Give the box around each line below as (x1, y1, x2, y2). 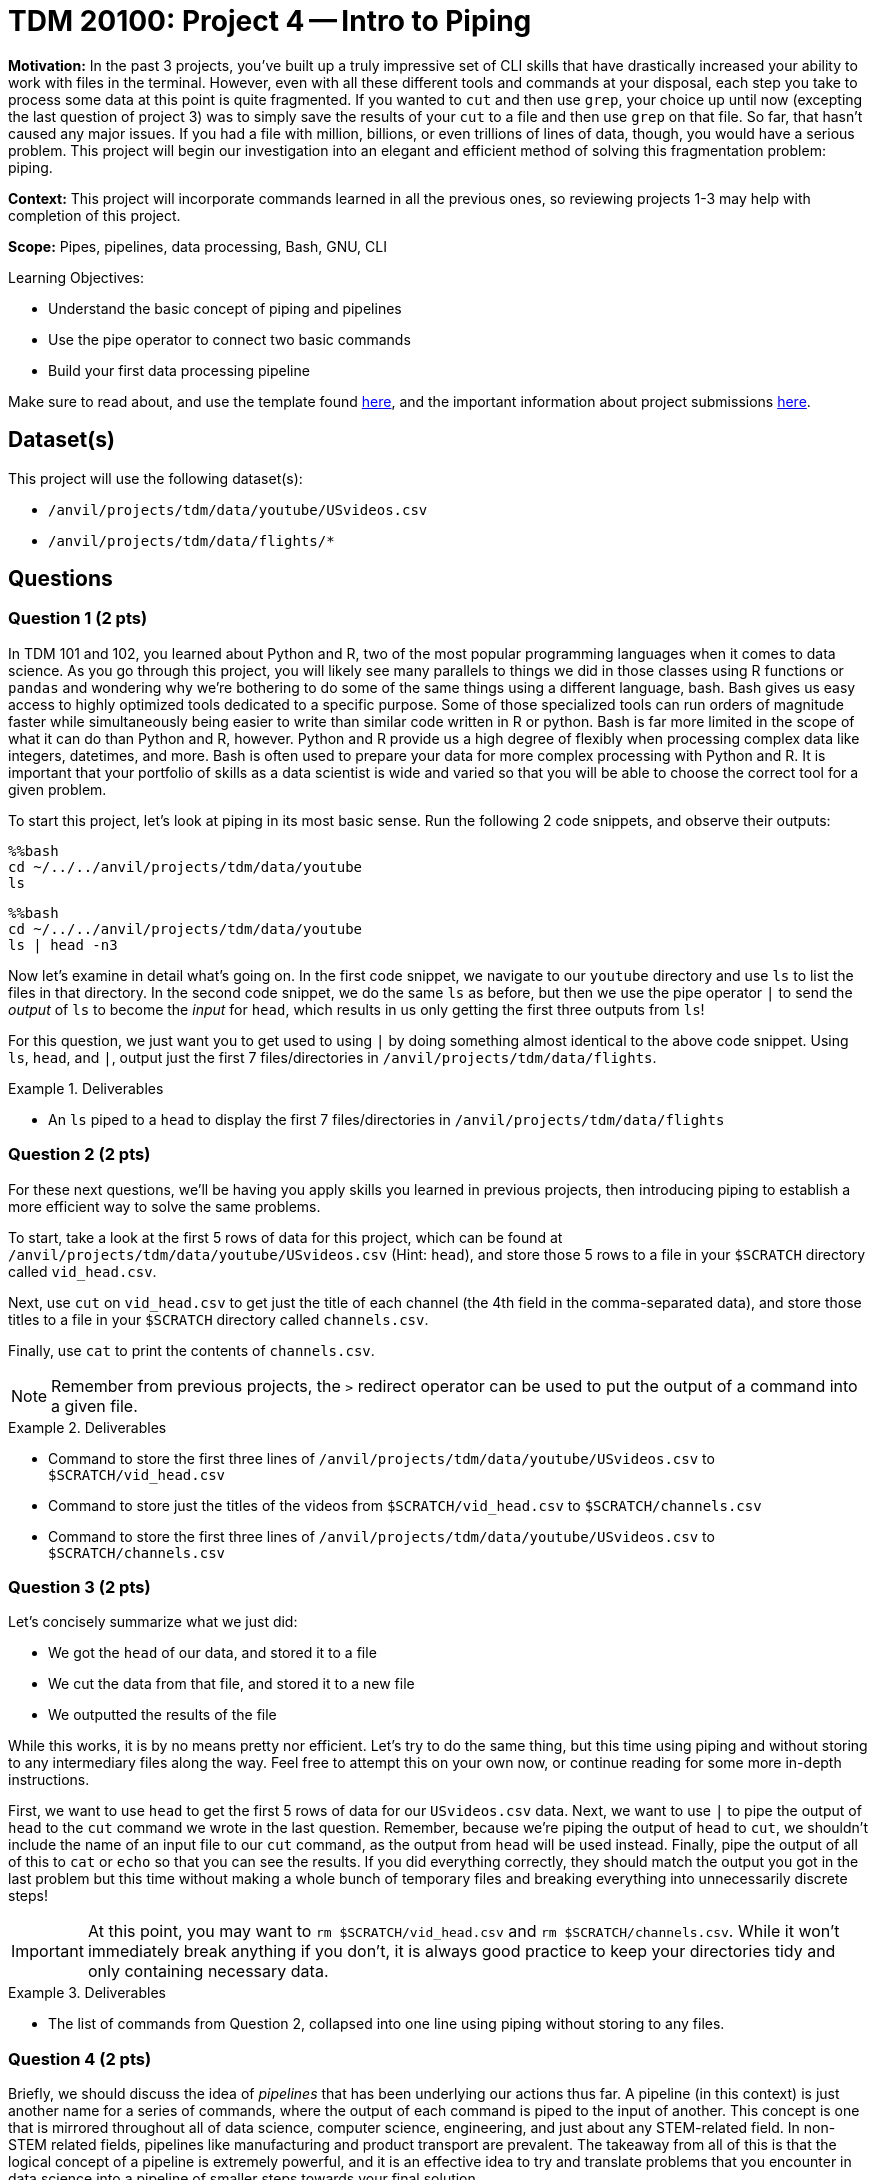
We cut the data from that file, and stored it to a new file (48, 1675, 415, 1693)
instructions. (8, 1771, 90, 1789)
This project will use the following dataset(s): (8, 469, 303, 487)
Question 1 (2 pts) (8, 608, 148, 629)
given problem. (8, 780, 107, 798)
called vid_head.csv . (8, 1262, 157, 1280)
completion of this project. (8, 206, 181, 224)
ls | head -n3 (8, 936, 118, 953)
